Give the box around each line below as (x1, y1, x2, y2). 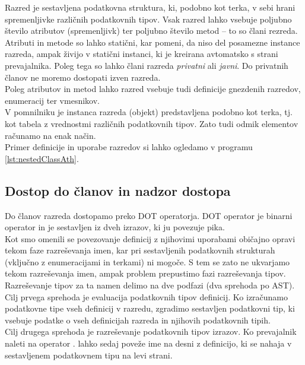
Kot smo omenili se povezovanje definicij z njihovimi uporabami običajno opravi (5, 232, 296, 245)
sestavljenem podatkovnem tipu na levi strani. (5, 348, 173, 361)
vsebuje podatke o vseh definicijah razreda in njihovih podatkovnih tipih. (5, 313, 271, 326)
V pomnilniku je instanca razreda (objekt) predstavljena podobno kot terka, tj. (5, 106, 293, 118)
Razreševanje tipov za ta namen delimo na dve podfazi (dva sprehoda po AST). (5, 279, 295, 291)
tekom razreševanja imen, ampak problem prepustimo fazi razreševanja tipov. (5, 267, 286, 280)
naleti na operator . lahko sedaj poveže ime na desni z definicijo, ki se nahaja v (5, 337, 292, 350)
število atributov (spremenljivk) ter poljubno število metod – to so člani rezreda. (5, 24, 298, 37)
